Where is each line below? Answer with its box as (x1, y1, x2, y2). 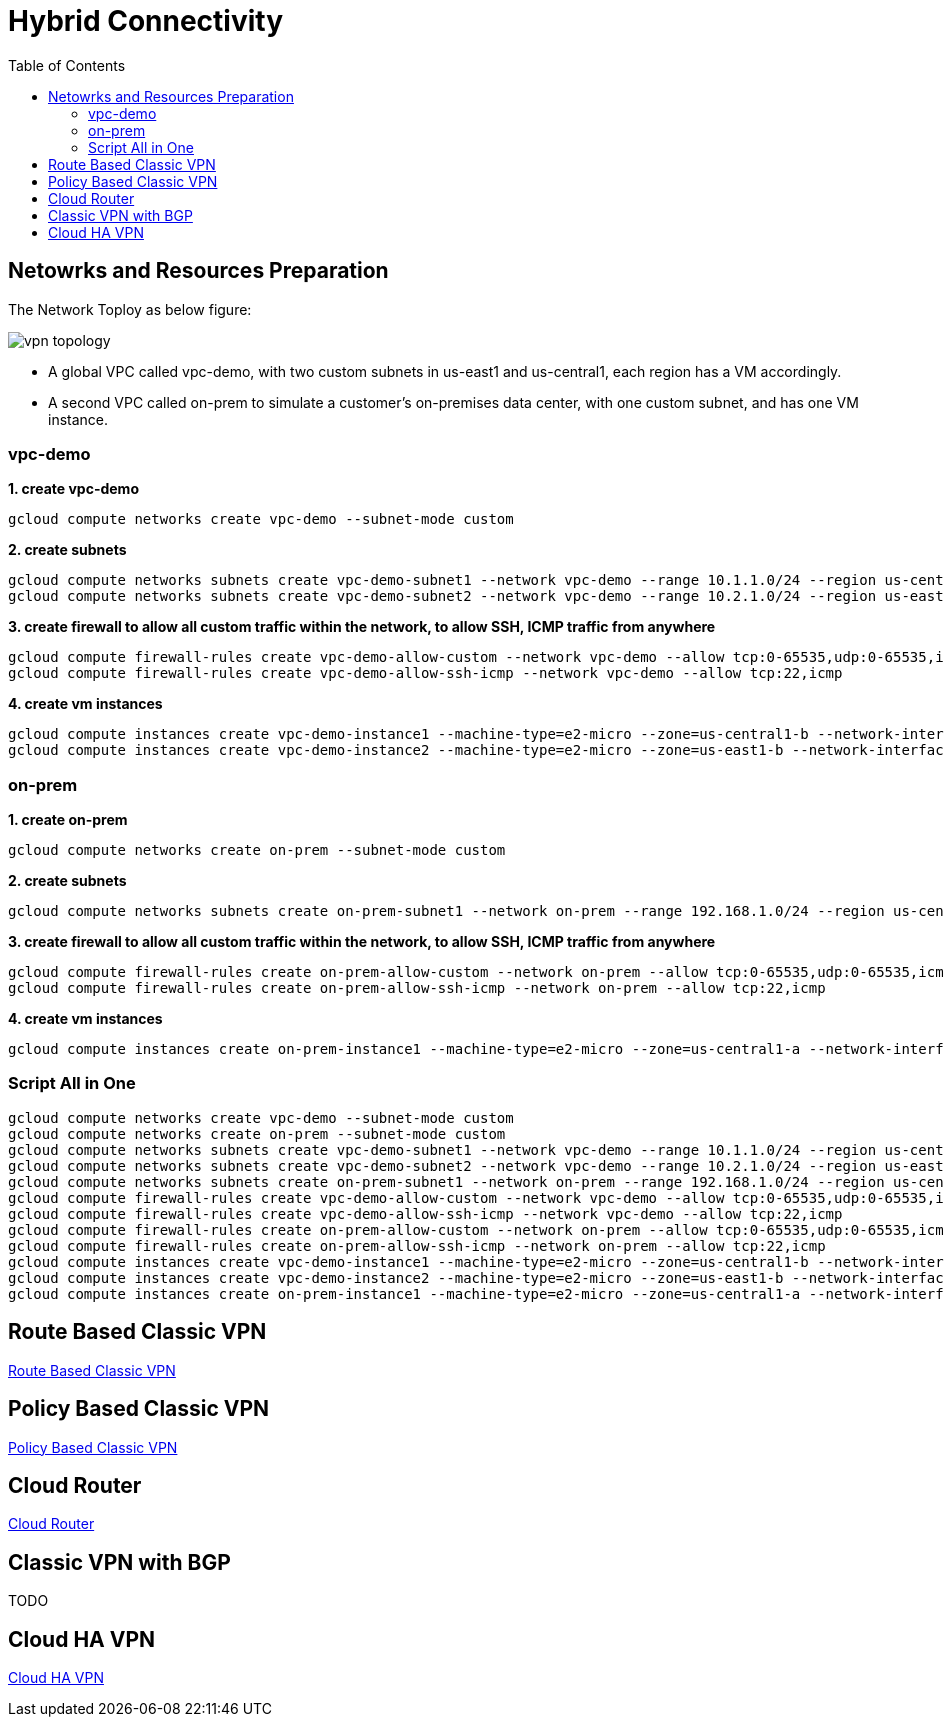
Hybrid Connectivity (8, 4, 284, 38)
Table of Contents (8, 56, 126, 74)
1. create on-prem (8, 811, 128, 829)
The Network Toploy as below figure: (8, 300, 252, 318)
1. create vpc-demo (8, 480, 139, 498)
